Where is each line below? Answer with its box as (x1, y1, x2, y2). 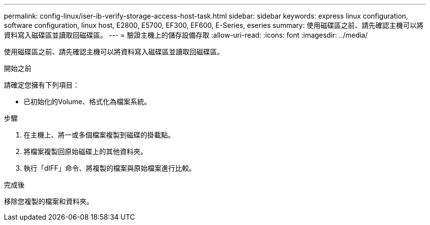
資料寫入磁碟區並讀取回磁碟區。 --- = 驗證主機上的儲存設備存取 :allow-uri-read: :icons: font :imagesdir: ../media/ (4, 31, 368, 39)
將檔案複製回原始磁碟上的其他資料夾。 (24, 147, 147, 156)
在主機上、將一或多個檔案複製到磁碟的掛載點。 (24, 131, 175, 139)
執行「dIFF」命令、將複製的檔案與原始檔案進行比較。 (24, 164, 196, 172)
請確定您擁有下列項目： (4, 81, 80, 89)
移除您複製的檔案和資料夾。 (4, 197, 93, 205)
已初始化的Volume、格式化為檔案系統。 (24, 97, 151, 106)
